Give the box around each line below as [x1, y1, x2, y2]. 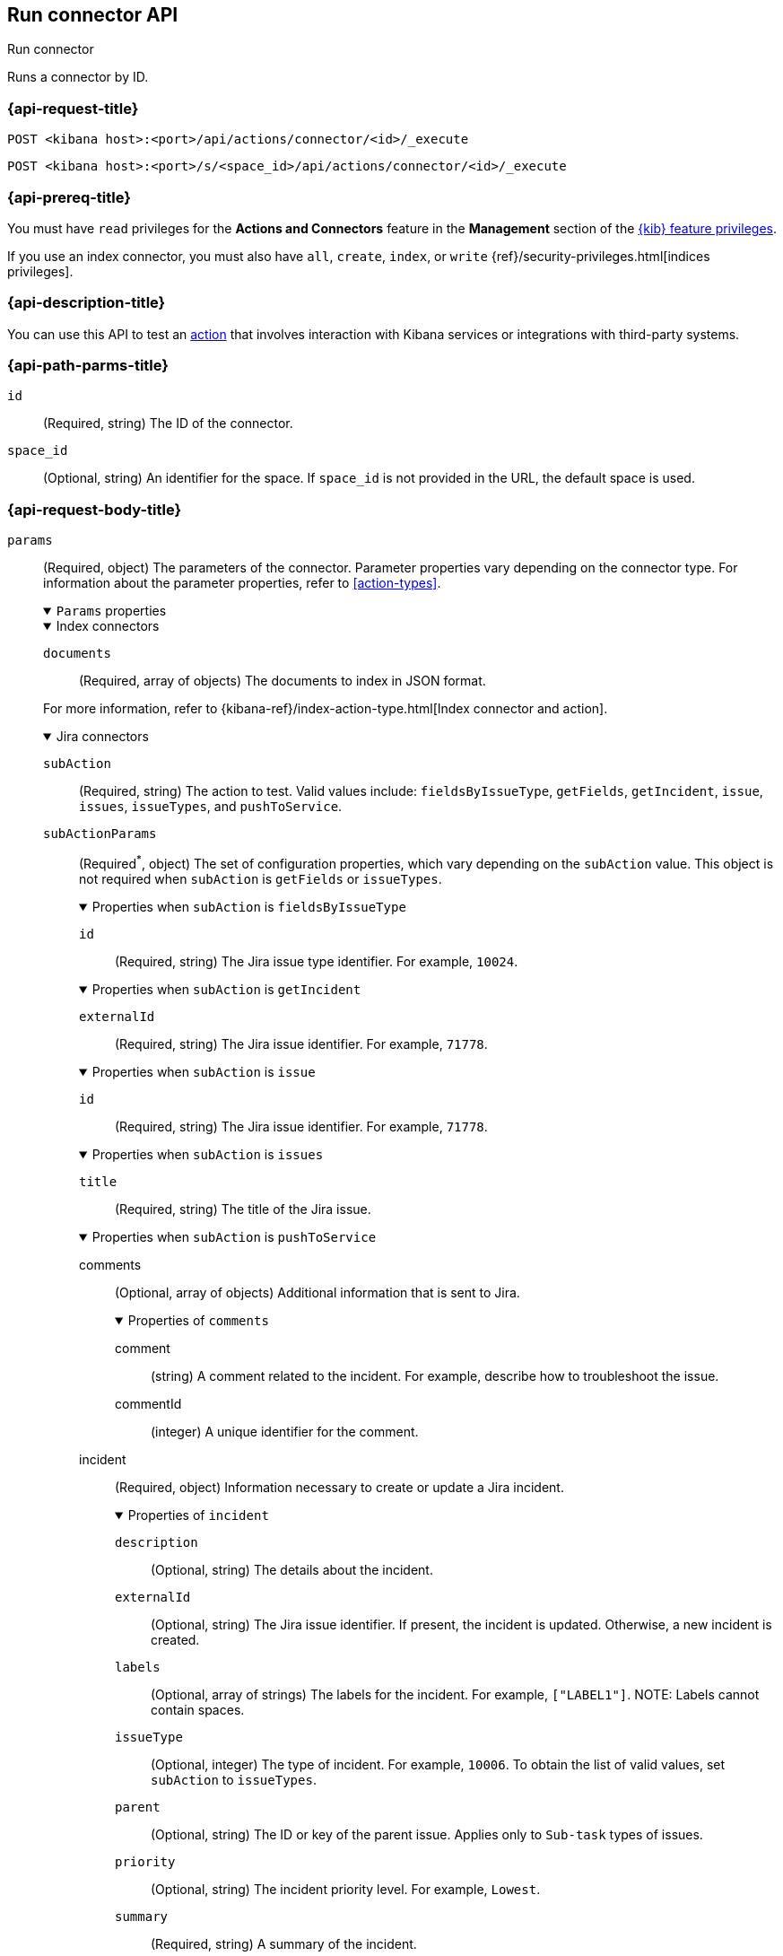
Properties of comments [127, 1312, 269, 1328]
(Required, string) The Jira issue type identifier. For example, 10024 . [115, 953, 518, 969]
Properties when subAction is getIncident [91, 981, 361, 997]
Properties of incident [127, 1506, 269, 1523]
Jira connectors [56, 729, 149, 745]
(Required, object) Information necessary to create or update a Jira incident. [115, 1479, 564, 1495]
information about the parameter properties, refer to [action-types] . [43, 575, 441, 591]
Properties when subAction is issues [91, 1146, 324, 1162]
